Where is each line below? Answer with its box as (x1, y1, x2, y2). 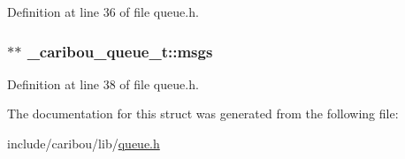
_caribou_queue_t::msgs (27, 40, 213, 62)
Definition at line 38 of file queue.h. (7, 74, 199, 93)
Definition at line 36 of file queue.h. (7, 3, 199, 20)
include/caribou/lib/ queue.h (7, 134, 160, 152)
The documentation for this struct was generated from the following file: (7, 104, 399, 123)
